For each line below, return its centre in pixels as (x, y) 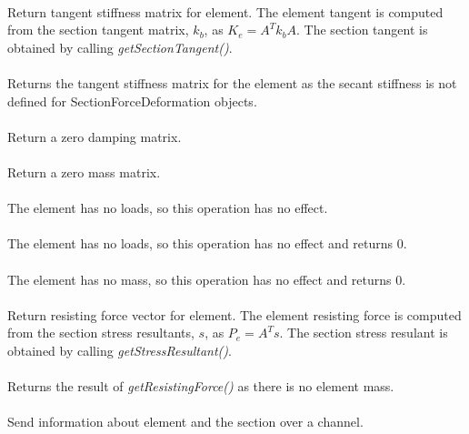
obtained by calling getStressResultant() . (120, 350)
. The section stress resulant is (364, 333)
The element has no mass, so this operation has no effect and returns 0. (207, 279)
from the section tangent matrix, (98, 30)
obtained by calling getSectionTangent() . (120, 47)
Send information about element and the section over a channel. (185, 422)
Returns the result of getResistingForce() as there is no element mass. (201, 386)
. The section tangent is (362, 30)
